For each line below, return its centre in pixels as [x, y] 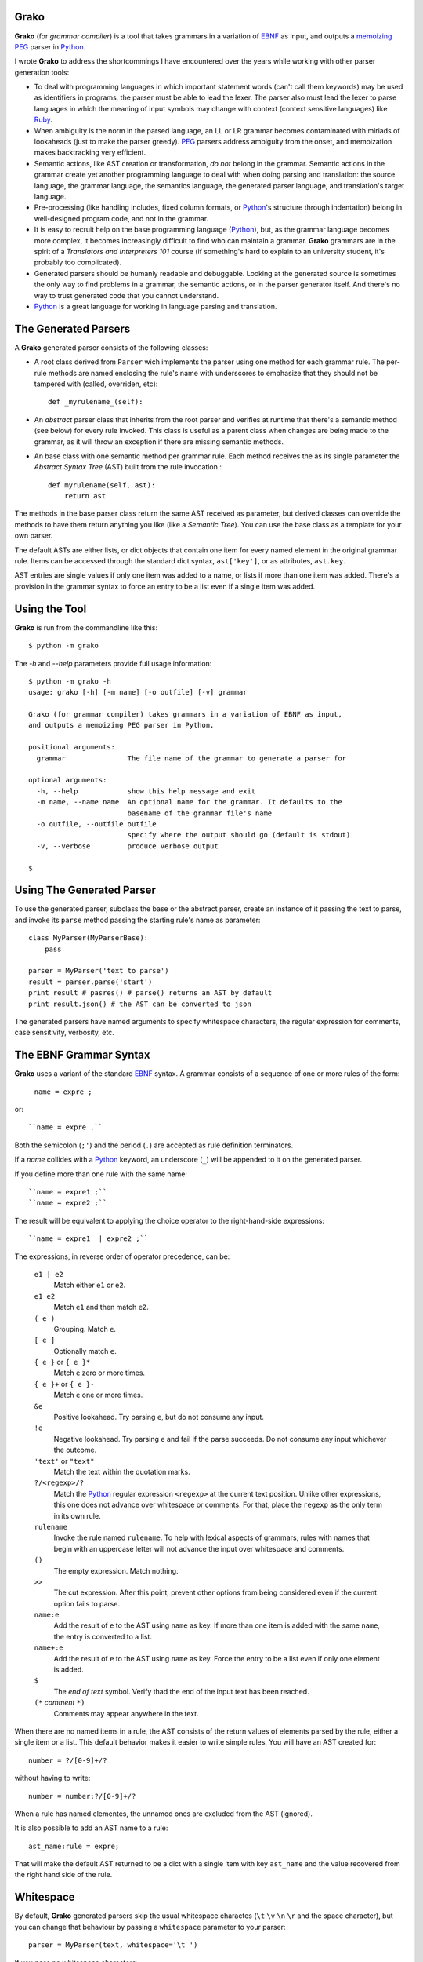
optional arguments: [68, 780]
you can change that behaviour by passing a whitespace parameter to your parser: [150, 1927]
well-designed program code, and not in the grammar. [121, 218]
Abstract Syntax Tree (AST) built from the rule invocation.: [128, 467]
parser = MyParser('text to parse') [99, 971]
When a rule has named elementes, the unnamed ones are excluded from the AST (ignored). [163, 1814]
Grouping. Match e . [85, 1329]
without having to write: [52, 1778]
